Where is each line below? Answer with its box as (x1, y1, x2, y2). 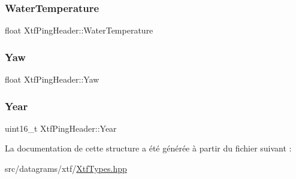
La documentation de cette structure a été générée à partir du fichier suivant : (5, 142, 292, 154)
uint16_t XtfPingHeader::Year (5, 122, 117, 134)
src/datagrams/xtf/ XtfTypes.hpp (5, 162, 127, 175)
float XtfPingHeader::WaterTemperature (5, 24, 153, 37)
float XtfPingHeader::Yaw (5, 73, 99, 86)
